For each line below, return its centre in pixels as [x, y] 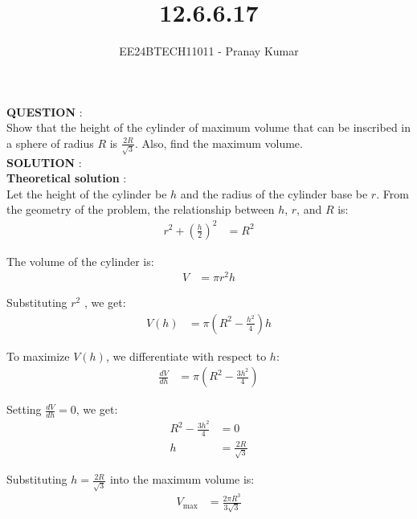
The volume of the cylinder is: [80, 261]
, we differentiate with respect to [186, 356]
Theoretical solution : [67, 178]
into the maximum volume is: [182, 479]
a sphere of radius [50, 143]
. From [392, 193]
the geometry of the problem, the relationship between [141, 209]
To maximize [38, 356]
